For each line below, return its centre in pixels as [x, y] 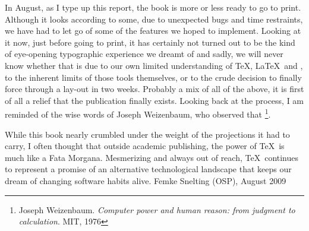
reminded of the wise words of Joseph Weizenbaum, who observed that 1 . [138, 113]
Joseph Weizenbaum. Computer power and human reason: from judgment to [157, 209]
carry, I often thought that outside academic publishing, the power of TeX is [145, 146]
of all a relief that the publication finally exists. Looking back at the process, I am [154, 100]
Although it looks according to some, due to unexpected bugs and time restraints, [154, 19]
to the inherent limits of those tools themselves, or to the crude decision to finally [153, 77]
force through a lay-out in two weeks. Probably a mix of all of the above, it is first [154, 89]
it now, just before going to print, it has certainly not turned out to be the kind [150, 42]
